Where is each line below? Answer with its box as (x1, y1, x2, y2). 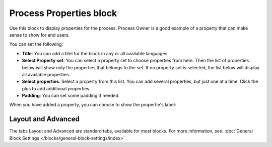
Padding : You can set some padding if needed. (22, 93, 120, 99)
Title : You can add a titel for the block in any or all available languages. (22, 50, 169, 56)
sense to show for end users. (9, 32, 70, 38)
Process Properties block (9, 8, 117, 19)
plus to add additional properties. (22, 85, 91, 91)
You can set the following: (9, 41, 63, 47)
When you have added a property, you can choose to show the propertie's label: (9, 102, 176, 108)
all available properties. (22, 71, 71, 77)
